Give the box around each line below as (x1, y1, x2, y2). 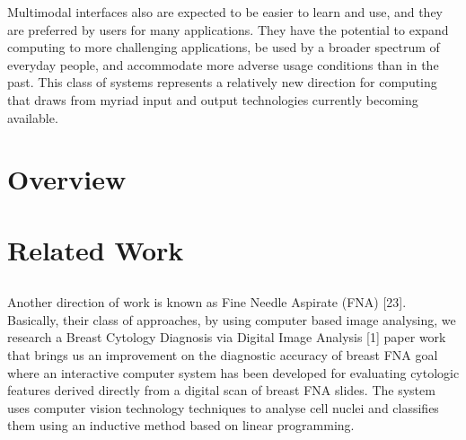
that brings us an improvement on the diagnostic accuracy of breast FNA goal (7, 346, 438, 365)
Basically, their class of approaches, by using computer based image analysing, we (7, 310, 456, 329)
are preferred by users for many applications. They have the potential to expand (7, 20, 449, 39)
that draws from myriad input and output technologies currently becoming (7, 90, 418, 109)
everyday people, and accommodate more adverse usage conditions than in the (7, 55, 439, 74)
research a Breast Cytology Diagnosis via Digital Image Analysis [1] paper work (7, 328, 446, 347)
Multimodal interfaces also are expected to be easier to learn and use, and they (7, 3, 444, 21)
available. (7, 108, 58, 127)
